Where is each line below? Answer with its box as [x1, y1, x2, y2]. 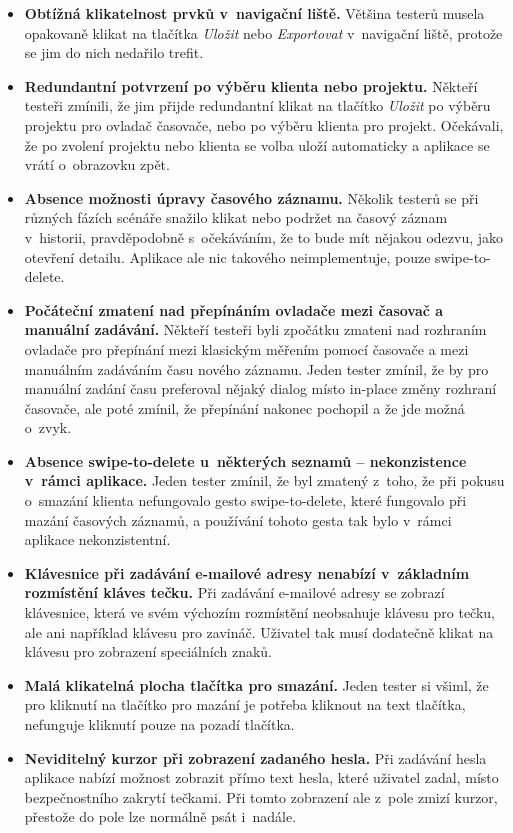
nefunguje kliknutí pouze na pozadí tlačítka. [24, 714, 295, 734]
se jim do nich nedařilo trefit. [24, 42, 204, 63]
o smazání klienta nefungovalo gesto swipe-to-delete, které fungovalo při [24, 490, 467, 511]
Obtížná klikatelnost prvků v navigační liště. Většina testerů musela [24, 3, 485, 23]
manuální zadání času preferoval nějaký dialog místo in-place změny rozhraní [24, 378, 497, 399]
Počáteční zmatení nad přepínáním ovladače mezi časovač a [24, 299, 444, 320]
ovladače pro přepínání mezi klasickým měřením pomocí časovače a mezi [24, 338, 469, 359]
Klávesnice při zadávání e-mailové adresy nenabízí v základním [24, 562, 470, 583]
